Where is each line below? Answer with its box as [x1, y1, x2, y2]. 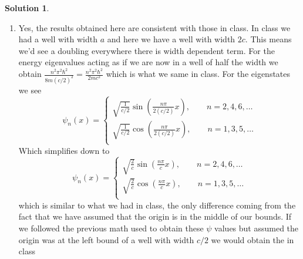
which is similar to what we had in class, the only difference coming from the [18, 199, 296, 211]
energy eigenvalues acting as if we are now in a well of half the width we [18, 56, 278, 68]
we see [18, 83, 42, 96]
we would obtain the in [211, 233, 294, 245]
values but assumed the [214, 222, 299, 234]
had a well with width [18, 33, 97, 45]
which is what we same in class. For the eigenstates [106, 68, 291, 80]
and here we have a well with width [107, 33, 235, 45]
